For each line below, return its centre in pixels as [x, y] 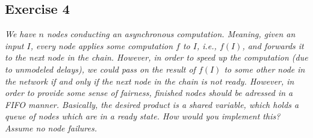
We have [20, 34]
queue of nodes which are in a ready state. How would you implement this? [143, 116]
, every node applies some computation [102, 45]
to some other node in [265, 69]
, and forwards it [273, 45]
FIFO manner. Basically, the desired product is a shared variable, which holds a [152, 104]
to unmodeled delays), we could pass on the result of [100, 69]
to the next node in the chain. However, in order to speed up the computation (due [156, 57]
